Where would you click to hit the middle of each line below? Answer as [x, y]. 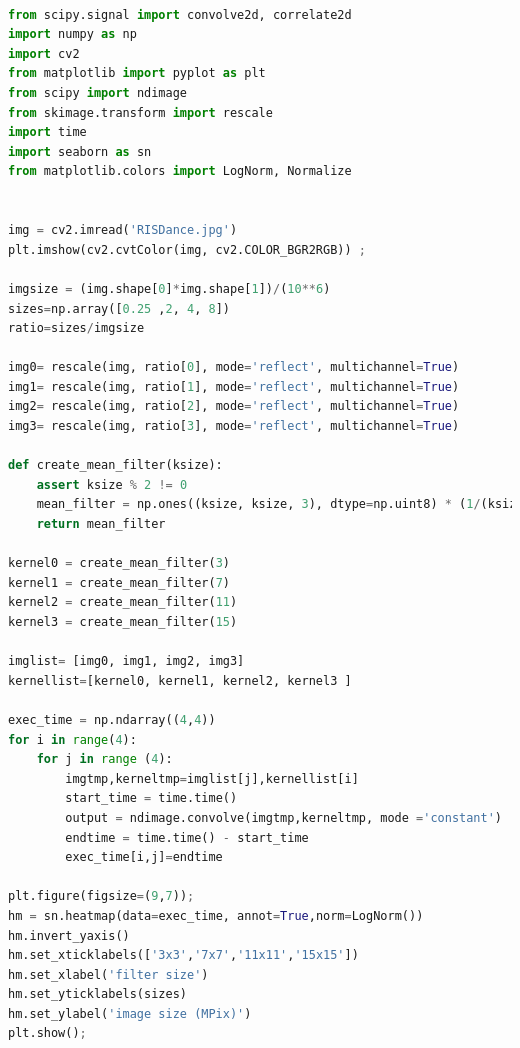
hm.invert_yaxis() [69, 935]
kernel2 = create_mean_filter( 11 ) [123, 602]
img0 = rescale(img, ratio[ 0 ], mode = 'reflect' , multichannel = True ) [234, 367]
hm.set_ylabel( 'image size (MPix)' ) [130, 1013]
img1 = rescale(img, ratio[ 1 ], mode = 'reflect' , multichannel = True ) [234, 386]
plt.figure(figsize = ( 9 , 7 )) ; [101, 896]
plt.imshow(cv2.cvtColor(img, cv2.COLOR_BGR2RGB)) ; [187, 249]
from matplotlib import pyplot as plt [137, 73]
